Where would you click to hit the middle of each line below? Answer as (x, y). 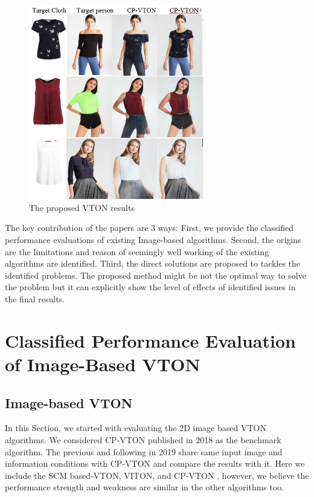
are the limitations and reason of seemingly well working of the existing (137, 251)
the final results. (35, 299)
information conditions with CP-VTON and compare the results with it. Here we (155, 463)
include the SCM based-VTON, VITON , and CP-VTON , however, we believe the (157, 475)
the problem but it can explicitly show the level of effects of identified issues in (150, 287)
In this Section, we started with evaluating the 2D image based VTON (136, 428)
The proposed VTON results (82, 207)
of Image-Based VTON (103, 364)
